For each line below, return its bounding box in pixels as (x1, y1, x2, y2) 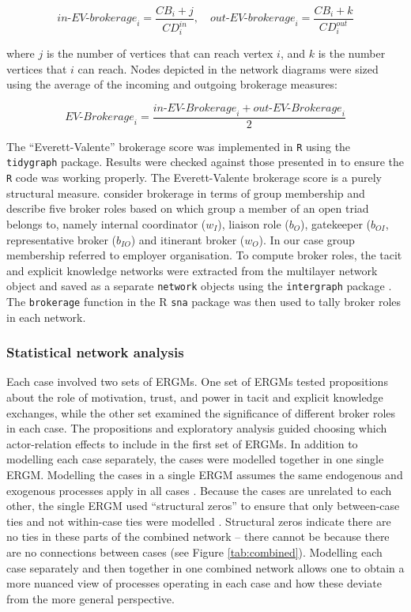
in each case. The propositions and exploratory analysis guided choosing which (6, 420, 387, 436)
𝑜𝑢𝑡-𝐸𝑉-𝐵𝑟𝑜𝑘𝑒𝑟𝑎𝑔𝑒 (253, 102, 342, 114)
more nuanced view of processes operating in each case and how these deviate (6, 575, 382, 591)
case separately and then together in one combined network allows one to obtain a (6, 559, 405, 576)
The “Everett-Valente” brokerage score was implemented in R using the (6, 138, 351, 154)
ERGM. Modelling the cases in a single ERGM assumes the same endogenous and (6, 466, 403, 482)
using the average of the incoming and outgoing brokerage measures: (6, 76, 337, 93)
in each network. (6, 308, 86, 325)
